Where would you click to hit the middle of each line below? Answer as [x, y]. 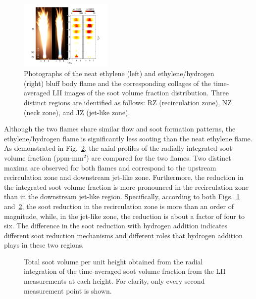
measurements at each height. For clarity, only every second [114, 281]
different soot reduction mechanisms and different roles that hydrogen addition [123, 235]
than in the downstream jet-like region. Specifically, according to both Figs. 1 [122, 196]
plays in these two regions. [44, 245]
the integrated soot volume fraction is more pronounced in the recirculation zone [126, 187]
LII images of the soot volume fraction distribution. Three [140, 93]
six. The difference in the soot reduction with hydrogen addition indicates [116, 226]
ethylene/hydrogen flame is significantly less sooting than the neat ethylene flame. [128, 138]
